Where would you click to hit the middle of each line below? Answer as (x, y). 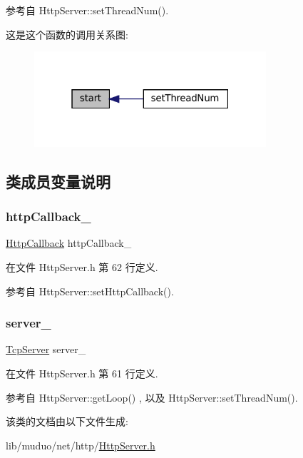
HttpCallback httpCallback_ (69, 243)
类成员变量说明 (58, 181)
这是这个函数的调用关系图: (67, 34)
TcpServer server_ (46, 349)
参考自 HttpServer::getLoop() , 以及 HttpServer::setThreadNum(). (152, 397)
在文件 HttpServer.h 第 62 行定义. (82, 266)
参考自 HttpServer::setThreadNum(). (87, 10)
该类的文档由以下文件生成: (67, 421)
